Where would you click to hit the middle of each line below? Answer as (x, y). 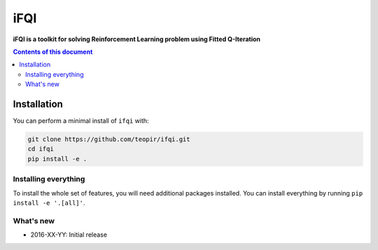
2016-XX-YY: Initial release (69, 235)
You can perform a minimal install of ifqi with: (81, 121)
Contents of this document (53, 52)
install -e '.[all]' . (49, 203)
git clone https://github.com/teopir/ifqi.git (109, 139)
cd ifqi (41, 149)
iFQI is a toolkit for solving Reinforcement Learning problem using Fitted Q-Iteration (137, 39)
